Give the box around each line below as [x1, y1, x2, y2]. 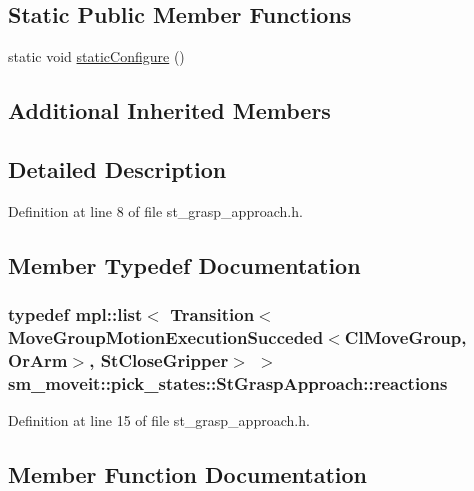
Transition [170, 302, 255, 327]
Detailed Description [8, 153, 227, 184]
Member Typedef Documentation [8, 249, 361, 280]
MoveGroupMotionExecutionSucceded [8, 325, 324, 349]
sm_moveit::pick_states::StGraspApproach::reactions [8, 370, 448, 395]
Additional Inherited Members [8, 95, 331, 126]
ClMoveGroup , [344, 325, 467, 349]
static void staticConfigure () [8, 46, 185, 67]
